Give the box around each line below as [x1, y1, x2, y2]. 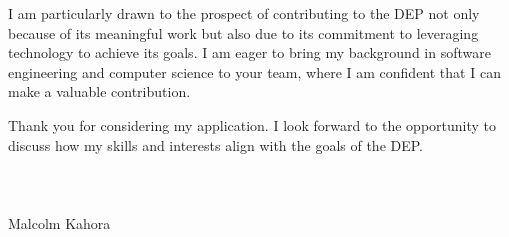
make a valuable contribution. [8, 81, 191, 102]
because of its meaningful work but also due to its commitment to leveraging [8, 22, 479, 43]
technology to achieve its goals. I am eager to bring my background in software [8, 42, 491, 63]
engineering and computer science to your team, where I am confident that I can [8, 61, 501, 82]
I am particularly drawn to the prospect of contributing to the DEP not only [8, 3, 480, 23]
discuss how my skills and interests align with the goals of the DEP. [8, 134, 424, 155]
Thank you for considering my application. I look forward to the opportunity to [8, 114, 497, 135]
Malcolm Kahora [8, 212, 111, 233]
